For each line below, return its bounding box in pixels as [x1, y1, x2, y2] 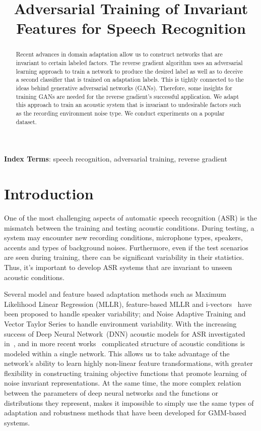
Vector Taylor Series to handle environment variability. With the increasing [4, 318, 237, 329]
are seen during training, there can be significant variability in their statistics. [4, 252, 244, 262]
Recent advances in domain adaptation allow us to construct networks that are [16, 50, 223, 59]
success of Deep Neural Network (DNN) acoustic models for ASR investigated [4, 328, 245, 339]
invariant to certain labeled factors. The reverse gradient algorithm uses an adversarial [16, 59, 243, 67]
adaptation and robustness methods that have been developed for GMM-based [4, 407, 246, 418]
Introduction [4, 183, 94, 204]
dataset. [16, 117, 37, 126]
